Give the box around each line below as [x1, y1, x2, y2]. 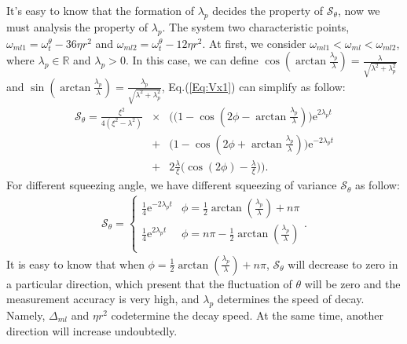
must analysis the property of [6, 18, 148, 35]
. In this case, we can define [125, 52, 258, 68]
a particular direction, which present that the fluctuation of [6, 275, 292, 291]
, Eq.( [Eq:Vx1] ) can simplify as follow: [161, 78, 346, 94]
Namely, [6, 306, 46, 323]
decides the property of [212, 2, 324, 18]
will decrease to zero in [288, 255, 398, 272]
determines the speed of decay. [217, 291, 365, 307]
